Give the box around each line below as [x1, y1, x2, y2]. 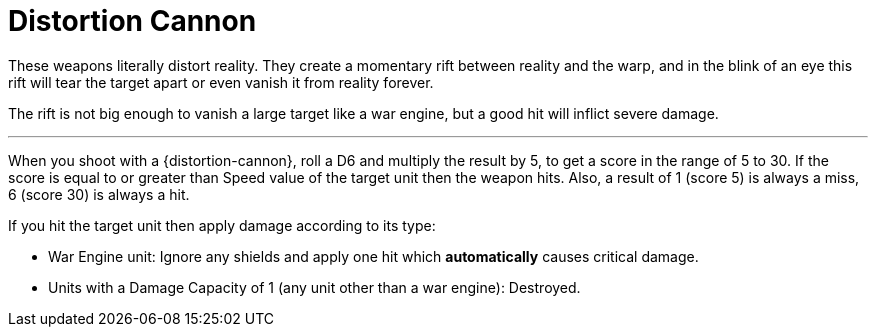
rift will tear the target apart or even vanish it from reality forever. [8, 73, 434, 91]
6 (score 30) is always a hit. [8, 185, 190, 203]
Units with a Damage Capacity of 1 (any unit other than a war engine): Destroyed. [48, 278, 581, 296]
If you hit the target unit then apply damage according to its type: [8, 216, 436, 234]
